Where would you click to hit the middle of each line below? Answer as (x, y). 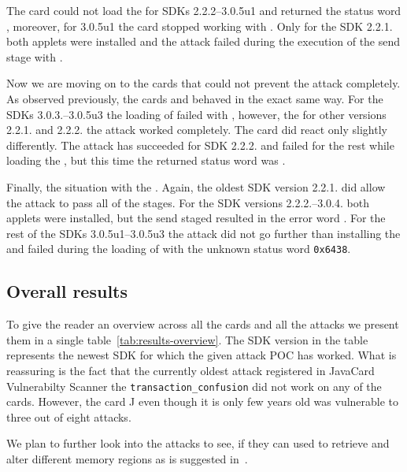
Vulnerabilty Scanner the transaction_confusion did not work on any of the (194, 386)
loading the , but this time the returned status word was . (146, 160)
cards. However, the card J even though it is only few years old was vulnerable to (203, 401)
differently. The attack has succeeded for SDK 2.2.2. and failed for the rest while (200, 145)
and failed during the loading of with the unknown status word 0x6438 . (179, 249)
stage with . (35, 56)
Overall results (67, 291)
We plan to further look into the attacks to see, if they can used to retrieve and (198, 443)
